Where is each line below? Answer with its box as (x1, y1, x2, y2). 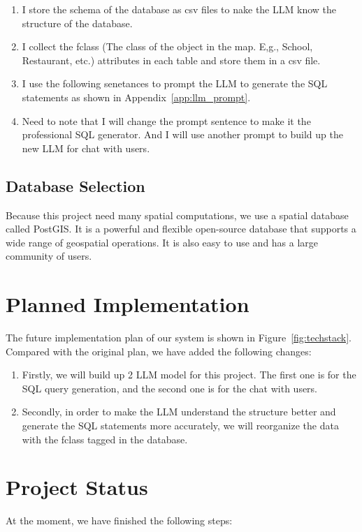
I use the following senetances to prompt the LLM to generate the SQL (22, 76, 328, 91)
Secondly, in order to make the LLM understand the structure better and (22, 404, 336, 419)
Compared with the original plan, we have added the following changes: (6, 343, 312, 358)
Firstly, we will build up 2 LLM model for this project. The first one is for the (22, 367, 356, 382)
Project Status (6, 473, 148, 501)
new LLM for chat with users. (22, 140, 150, 155)
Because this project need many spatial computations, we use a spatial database (6, 207, 349, 222)
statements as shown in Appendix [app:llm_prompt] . (22, 89, 251, 104)
